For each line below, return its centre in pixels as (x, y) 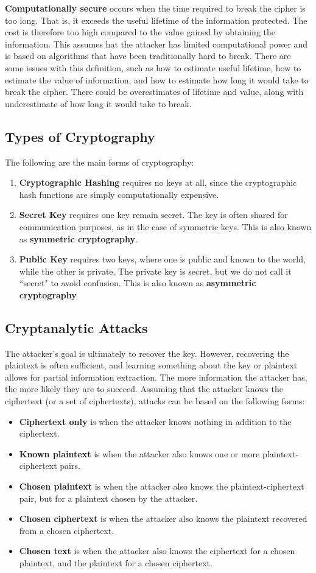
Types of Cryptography (80, 136)
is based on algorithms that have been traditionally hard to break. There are (148, 56)
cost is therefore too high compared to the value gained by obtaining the (140, 32)
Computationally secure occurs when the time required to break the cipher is (155, 8)
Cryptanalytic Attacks (76, 327)
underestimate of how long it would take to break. (98, 103)
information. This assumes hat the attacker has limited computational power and (156, 44)
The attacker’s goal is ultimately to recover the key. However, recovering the (147, 353)
